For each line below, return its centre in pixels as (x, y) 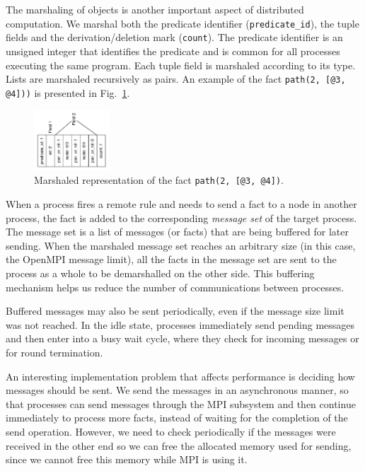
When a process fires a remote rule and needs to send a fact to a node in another (181, 204)
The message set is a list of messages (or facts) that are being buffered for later (177, 232)
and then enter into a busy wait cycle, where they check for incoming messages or (182, 338)
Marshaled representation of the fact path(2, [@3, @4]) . (159, 180)
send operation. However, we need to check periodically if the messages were (171, 431)
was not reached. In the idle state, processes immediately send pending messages (180, 324)
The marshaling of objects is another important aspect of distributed (155, 9)
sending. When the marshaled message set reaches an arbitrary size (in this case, (181, 245)
